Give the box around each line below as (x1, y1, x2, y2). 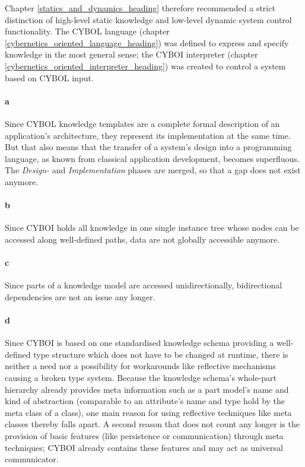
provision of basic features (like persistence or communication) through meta (5, 430, 284, 442)
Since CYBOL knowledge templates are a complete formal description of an (5, 117, 280, 129)
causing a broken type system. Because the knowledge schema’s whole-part (5, 371, 277, 384)
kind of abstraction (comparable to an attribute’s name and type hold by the (5, 395, 285, 407)
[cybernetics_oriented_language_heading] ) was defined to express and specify (5, 36, 289, 49)
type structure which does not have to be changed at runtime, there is (33, 348, 288, 360)
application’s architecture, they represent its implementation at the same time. (5, 129, 291, 141)
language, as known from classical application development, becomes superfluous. (5, 152, 300, 164)
